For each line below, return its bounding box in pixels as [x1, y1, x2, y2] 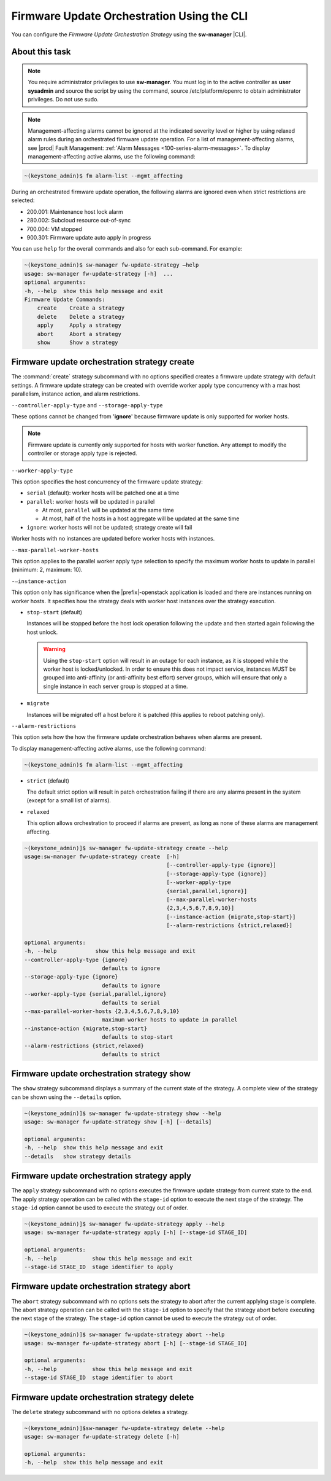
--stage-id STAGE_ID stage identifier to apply [24, 1264, 173, 1270]
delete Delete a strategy [37, 313, 125, 320]
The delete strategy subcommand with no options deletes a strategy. [11, 1408, 189, 1415]
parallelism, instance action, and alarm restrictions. [11, 390, 140, 397]
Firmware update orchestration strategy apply [11, 1171, 192, 1181]
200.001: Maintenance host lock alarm [26, 208, 123, 215]
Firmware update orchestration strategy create [11, 357, 195, 367]
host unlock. [26, 628, 58, 636]
